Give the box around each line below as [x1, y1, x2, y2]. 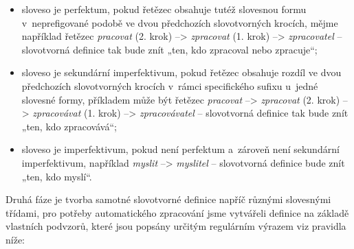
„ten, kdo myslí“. [21, 169, 92, 183]
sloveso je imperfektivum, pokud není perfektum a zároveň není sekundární [21, 142, 340, 156]
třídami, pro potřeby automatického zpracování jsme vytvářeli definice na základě [5, 205, 349, 220]
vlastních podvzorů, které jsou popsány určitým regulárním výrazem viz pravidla [5, 219, 346, 233]
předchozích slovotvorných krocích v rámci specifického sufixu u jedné [21, 78, 318, 93]
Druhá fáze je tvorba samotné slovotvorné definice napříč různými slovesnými [5, 192, 331, 206]
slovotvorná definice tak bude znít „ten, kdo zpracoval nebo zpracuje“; [21, 42, 318, 56]
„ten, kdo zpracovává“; [21, 119, 117, 133]
